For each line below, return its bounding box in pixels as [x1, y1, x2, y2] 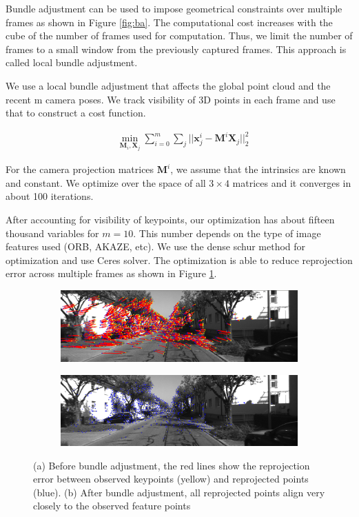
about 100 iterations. [6, 189, 94, 203]
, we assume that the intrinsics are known [170, 162, 346, 176]
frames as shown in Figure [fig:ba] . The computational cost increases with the [6, 14, 333, 29]
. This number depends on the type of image [133, 225, 321, 240]
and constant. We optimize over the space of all [6, 175, 206, 190]
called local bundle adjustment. [6, 55, 138, 70]
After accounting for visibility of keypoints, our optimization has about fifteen [6, 212, 335, 226]
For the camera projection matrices [6, 162, 154, 176]
